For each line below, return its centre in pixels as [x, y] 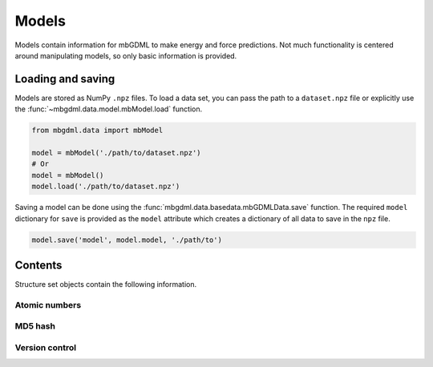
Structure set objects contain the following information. [106, 284]
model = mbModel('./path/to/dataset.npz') [116, 153]
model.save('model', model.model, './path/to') [127, 240]
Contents [38, 265]
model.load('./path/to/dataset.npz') [106, 187]
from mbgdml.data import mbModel [97, 131]
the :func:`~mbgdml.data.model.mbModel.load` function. [109, 109]
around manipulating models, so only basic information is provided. [126, 55]
